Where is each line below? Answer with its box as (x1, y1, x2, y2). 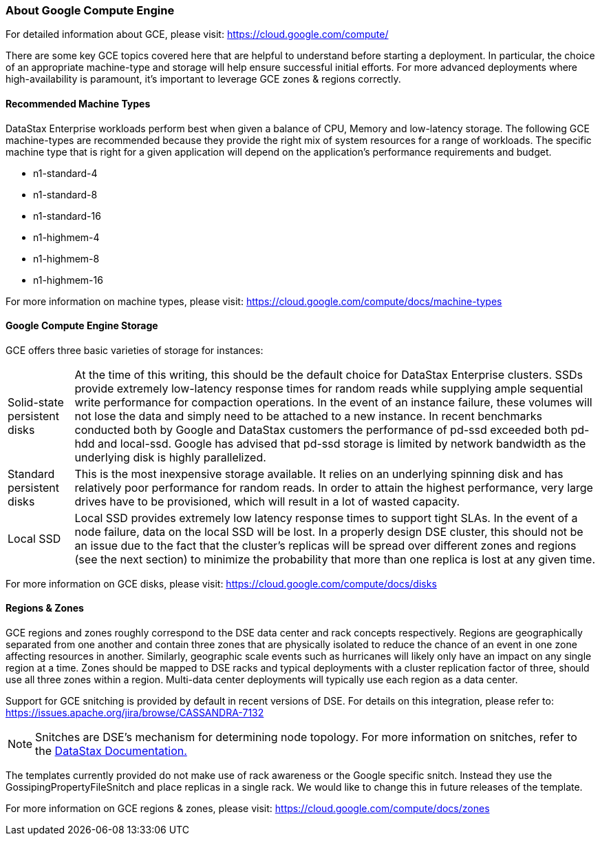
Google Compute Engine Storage (6, 320, 158, 332)
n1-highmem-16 (33, 273, 103, 286)
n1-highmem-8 (33, 252, 100, 264)
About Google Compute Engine (6, 3, 175, 17)
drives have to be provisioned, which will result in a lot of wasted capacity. (74, 494, 460, 508)
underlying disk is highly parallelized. (74, 450, 266, 464)
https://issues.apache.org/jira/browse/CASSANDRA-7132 (6, 707, 264, 719)
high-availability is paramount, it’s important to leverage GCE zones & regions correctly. (6, 73, 401, 85)
